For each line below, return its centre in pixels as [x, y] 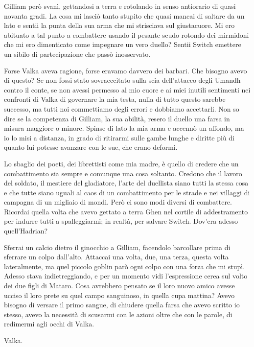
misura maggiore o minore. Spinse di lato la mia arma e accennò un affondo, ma [124, 128]
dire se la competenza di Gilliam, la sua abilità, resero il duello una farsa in [117, 118]
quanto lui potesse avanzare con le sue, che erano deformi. [91, 147]
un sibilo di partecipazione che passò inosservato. [77, 54]
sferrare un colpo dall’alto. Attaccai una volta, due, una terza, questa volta [116, 257]
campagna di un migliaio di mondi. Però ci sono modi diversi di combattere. [118, 202]
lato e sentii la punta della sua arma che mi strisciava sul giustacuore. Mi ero [119, 25]
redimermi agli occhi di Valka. [49, 324]
